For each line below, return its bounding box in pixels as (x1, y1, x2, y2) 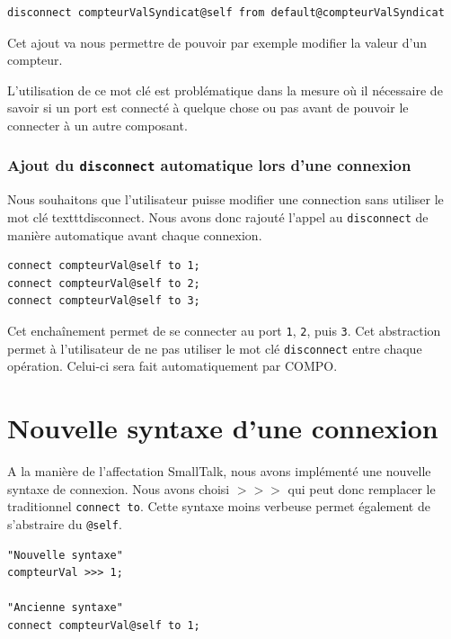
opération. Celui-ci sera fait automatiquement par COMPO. (7, 356, 338, 375)
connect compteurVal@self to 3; (7, 294, 200, 308)
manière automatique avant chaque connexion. (7, 225, 262, 244)
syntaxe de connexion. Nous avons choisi (7, 479, 230, 498)
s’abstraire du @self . (7, 514, 122, 533)
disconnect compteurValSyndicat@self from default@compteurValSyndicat (7, 6, 445, 19)
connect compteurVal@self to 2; (7, 276, 200, 290)
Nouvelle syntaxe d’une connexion (7, 409, 438, 446)
